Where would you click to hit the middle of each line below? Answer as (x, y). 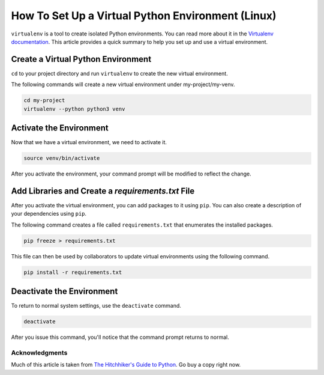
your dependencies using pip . (49, 214)
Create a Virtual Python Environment (81, 59)
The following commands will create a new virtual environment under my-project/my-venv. (123, 85)
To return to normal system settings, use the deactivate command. (96, 306)
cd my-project (44, 100)
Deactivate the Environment (64, 291)
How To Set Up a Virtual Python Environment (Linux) (144, 16)
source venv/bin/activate (62, 158)
